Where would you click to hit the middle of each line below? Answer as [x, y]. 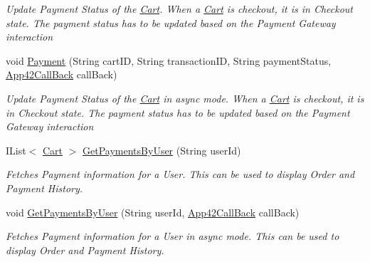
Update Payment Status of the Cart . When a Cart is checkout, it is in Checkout [179, 9]
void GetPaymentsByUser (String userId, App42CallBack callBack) [153, 212]
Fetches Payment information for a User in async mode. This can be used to [173, 236]
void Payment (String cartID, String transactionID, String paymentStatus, [169, 60]
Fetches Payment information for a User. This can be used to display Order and [180, 174]
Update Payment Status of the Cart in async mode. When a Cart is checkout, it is [185, 98]
